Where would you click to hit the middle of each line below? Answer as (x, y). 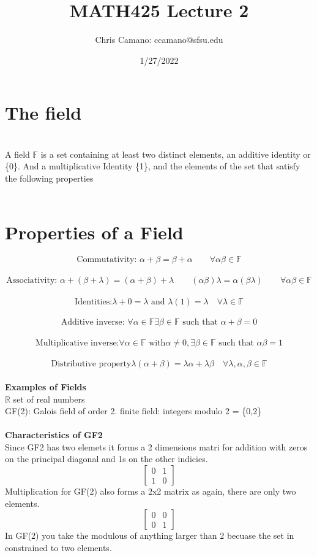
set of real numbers (49, 399)
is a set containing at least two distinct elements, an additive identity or (176, 154)
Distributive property (91, 364)
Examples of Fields (46, 386)
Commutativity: (107, 260)
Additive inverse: (93, 322)
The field (43, 113)
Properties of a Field (94, 232)
